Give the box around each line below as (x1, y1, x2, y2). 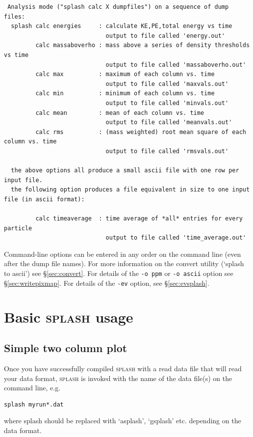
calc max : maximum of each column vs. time (35, 71, 215, 78)
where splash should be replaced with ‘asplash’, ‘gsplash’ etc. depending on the (4, 415, 241, 426)
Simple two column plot (4, 340, 127, 355)
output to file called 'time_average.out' (105, 234, 246, 242)
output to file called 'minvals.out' (105, 99, 229, 107)
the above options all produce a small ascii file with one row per (11, 167, 239, 174)
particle (4, 224, 32, 232)
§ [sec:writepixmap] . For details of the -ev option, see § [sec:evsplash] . (4, 277, 209, 288)
